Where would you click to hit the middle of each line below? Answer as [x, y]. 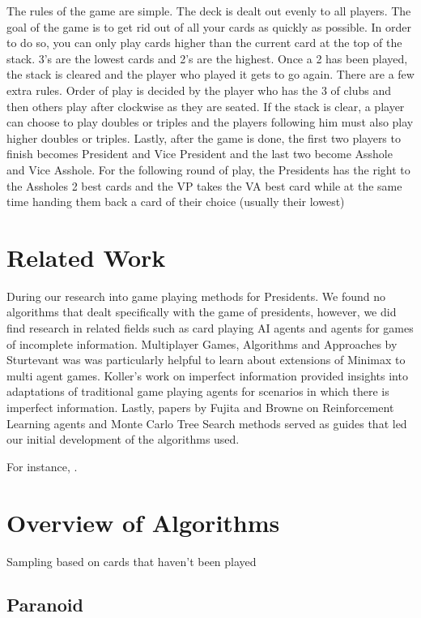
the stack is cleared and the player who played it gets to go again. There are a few [210, 74]
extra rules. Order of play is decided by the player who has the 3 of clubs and [199, 90]
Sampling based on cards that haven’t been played [132, 561]
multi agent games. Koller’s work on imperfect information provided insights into [207, 375]
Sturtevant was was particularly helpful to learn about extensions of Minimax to [206, 360]
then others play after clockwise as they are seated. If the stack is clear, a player [206, 106]
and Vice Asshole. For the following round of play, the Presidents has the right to [208, 169]
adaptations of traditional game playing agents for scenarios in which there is [198, 391]
